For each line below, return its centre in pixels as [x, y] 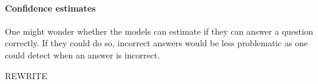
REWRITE [26, 75]
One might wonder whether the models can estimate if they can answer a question [159, 31]
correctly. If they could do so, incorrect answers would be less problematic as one [157, 43]
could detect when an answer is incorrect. [83, 54]
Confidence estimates [50, 8]
